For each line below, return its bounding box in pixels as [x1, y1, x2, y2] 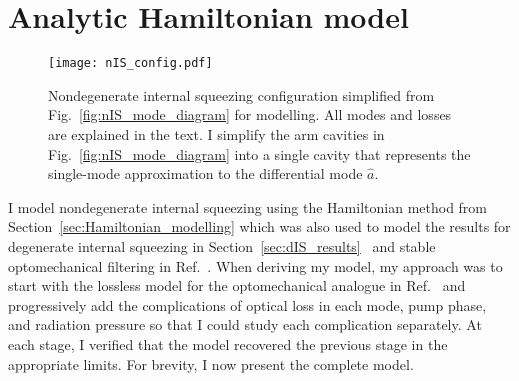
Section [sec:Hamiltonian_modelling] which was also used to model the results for [8, 216, 511, 237]
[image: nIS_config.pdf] [48, 56, 213, 71]
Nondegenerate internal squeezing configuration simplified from [48, 84, 435, 105]
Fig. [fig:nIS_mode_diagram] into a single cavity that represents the [48, 143, 471, 164]
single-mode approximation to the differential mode [48, 163, 363, 184]
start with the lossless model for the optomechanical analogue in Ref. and [8, 275, 466, 296]
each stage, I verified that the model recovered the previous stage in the [8, 333, 448, 354]
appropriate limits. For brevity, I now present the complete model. [8, 353, 414, 374]
